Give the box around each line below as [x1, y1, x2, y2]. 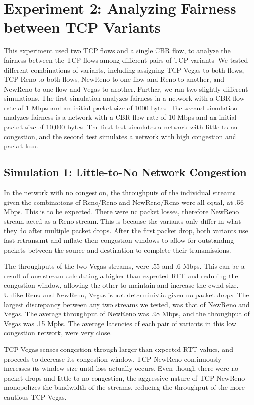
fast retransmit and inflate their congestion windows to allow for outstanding [4, 235, 234, 245]
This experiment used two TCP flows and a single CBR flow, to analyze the [4, 45, 231, 55]
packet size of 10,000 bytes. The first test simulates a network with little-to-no [4, 122, 237, 132]
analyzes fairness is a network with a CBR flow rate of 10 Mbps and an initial [4, 112, 237, 122]
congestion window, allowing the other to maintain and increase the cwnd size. [4, 280, 239, 290]
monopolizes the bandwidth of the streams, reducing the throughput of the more [4, 382, 245, 392]
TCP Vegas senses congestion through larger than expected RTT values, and [4, 344, 233, 354]
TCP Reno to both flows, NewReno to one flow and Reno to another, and [4, 74, 224, 84]
